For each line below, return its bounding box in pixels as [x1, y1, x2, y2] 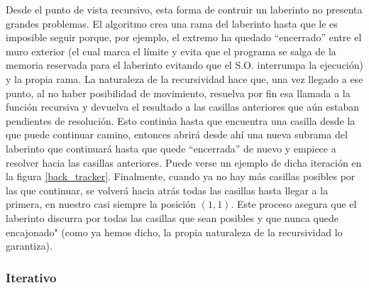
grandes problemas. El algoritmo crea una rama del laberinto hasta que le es [6, 16, 338, 31]
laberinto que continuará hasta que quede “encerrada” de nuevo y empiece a [6, 140, 336, 155]
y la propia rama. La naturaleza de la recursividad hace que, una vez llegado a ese [6, 71, 363, 86]
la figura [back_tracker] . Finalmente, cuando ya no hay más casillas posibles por [6, 169, 356, 184]
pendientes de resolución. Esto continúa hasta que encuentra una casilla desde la [6, 113, 356, 128]
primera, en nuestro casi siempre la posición [6, 196, 197, 211]
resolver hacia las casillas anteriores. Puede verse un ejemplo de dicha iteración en [6, 155, 362, 170]
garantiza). [6, 238, 53, 253]
